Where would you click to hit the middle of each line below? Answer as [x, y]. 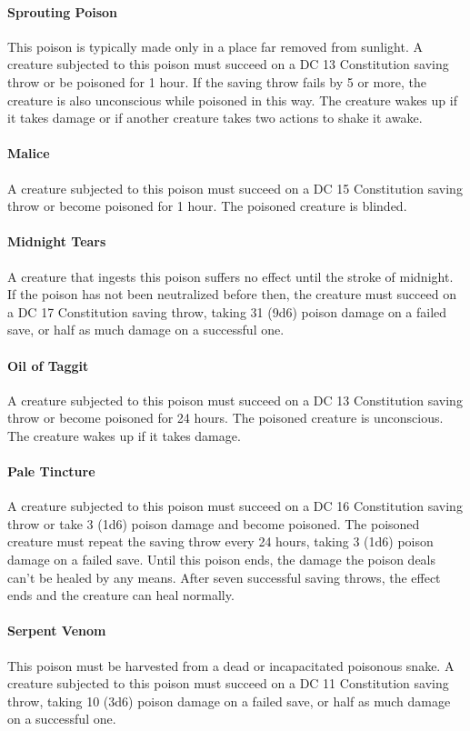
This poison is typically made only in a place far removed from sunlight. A [215, 46]
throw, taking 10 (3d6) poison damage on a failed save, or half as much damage [229, 701]
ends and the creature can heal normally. [121, 595]
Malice [29, 153]
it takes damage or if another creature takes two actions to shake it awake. [215, 118]
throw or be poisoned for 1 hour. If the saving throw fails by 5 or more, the [217, 81]
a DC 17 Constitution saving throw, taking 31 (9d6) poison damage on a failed [227, 311]
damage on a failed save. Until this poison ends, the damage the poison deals [222, 560]
